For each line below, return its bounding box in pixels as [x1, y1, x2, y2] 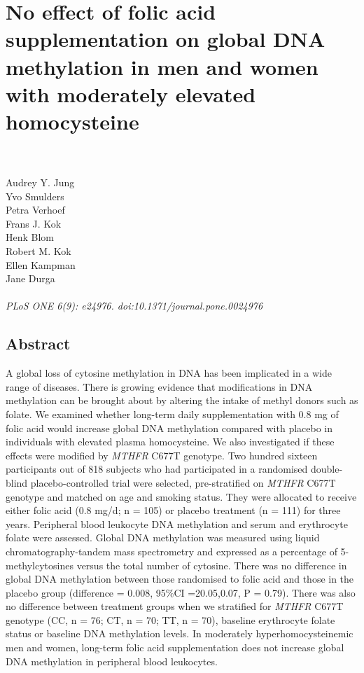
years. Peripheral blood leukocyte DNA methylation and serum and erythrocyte [6, 516, 348, 531]
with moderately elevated [6, 79, 256, 108]
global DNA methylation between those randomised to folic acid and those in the [6, 571, 354, 586]
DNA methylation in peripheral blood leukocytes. [6, 653, 218, 668]
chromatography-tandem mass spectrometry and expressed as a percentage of [6, 543, 337, 558]
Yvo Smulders [6, 188, 64, 203]
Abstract [6, 333, 71, 354]
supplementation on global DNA [6, 25, 325, 53]
